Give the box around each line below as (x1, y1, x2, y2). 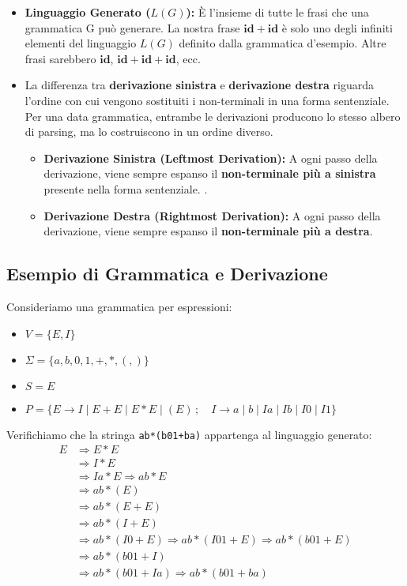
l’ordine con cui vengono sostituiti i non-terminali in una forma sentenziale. (24, 92, 390, 108)
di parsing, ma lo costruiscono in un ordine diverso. (24, 123, 273, 140)
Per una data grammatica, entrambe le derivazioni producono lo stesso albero (24, 107, 401, 124)
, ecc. (175, 50, 201, 66)
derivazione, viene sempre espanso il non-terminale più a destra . (43, 223, 373, 239)
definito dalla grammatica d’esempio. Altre (179, 35, 386, 51)
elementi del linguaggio (24, 35, 137, 51)
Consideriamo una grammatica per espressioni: (6, 298, 232, 314)
